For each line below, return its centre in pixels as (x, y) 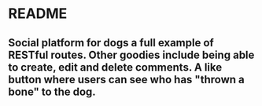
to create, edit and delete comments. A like (115, 67)
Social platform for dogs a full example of (111, 43)
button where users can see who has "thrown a (127, 79)
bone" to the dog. (52, 91)
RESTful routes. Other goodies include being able (131, 55)
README (38, 14)
